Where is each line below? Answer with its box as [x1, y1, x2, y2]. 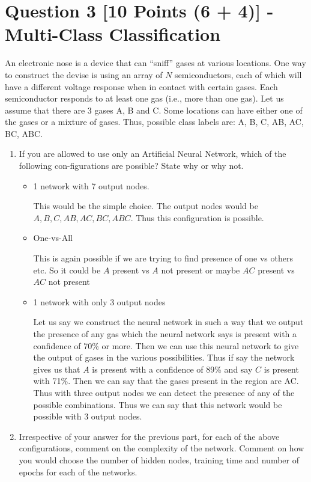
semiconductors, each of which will [175, 68, 302, 81]
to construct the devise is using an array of [5, 68, 163, 81]
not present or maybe [161, 263, 240, 276]
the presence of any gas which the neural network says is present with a [33, 328, 297, 340]
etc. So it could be [33, 263, 101, 276]
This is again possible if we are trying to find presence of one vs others [33, 252, 293, 264]
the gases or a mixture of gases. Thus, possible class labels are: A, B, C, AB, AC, [5, 115, 304, 128]
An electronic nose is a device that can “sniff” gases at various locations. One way [5, 56, 306, 69]
